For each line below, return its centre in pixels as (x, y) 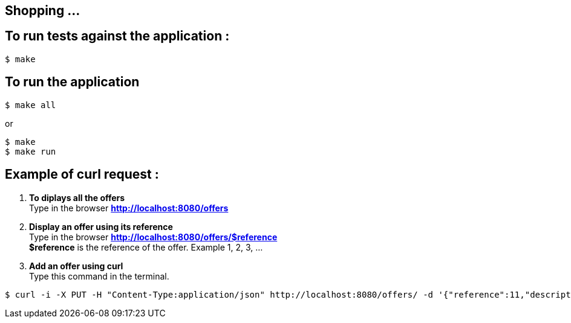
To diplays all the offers (77, 197)
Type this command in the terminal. (99, 276)
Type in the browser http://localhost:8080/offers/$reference (153, 237)
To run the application (72, 82)
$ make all (31, 105)
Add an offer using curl (76, 266)
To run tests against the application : (117, 36)
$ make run (31, 151)
